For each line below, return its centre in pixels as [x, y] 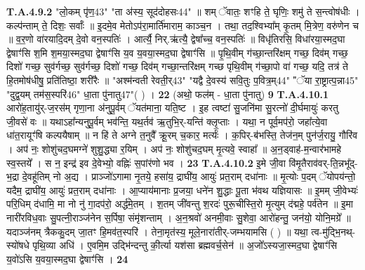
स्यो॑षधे [18, 245]
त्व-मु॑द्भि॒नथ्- [333, 231]
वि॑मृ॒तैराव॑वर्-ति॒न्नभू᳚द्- [323, 162]
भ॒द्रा [13, 176]
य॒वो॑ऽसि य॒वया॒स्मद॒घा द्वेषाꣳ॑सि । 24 [67, 258]
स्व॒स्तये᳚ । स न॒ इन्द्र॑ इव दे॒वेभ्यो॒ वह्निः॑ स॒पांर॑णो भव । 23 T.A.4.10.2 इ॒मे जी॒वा [146, 162]
